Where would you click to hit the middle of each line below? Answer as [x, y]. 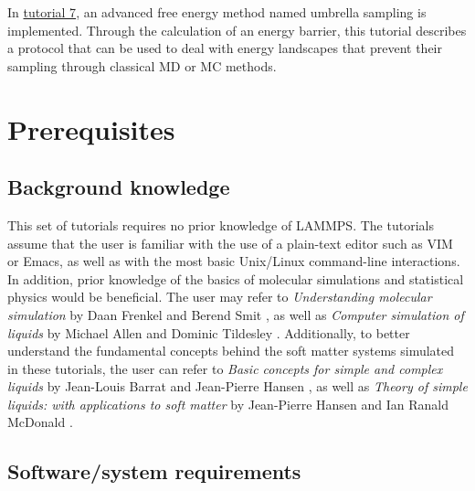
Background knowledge [119, 187]
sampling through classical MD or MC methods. [142, 65]
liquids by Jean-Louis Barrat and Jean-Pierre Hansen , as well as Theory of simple [237, 386]
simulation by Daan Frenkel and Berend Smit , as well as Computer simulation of [236, 314]
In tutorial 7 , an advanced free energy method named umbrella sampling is [217, 12]
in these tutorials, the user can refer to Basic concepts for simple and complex [225, 368]
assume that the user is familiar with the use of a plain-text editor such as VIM [230, 243]
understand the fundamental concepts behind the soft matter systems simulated [231, 351]
